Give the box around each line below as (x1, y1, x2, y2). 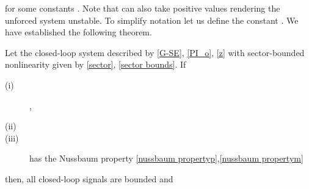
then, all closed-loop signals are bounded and (5, 172, 173, 185)
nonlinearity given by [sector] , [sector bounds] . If (5, 58, 186, 71)
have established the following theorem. (5, 26, 152, 38)
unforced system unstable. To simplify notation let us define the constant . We (5, 13, 299, 26)
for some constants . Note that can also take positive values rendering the (5, 2, 280, 14)
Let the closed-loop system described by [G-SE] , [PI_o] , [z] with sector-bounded (5, 46, 305, 59)
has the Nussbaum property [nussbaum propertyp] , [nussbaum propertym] (29, 152, 304, 165)
